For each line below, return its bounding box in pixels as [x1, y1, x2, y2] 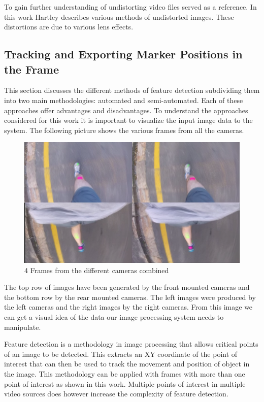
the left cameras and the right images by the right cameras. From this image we [4, 301, 253, 312]
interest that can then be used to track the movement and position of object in [4, 358, 250, 369]
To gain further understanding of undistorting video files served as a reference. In [4, 2, 257, 12]
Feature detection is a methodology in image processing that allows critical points [4, 339, 258, 349]
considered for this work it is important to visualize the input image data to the [4, 115, 253, 125]
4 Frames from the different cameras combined [24, 264, 169, 275]
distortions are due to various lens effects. [4, 21, 134, 32]
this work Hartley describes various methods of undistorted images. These [4, 11, 234, 22]
